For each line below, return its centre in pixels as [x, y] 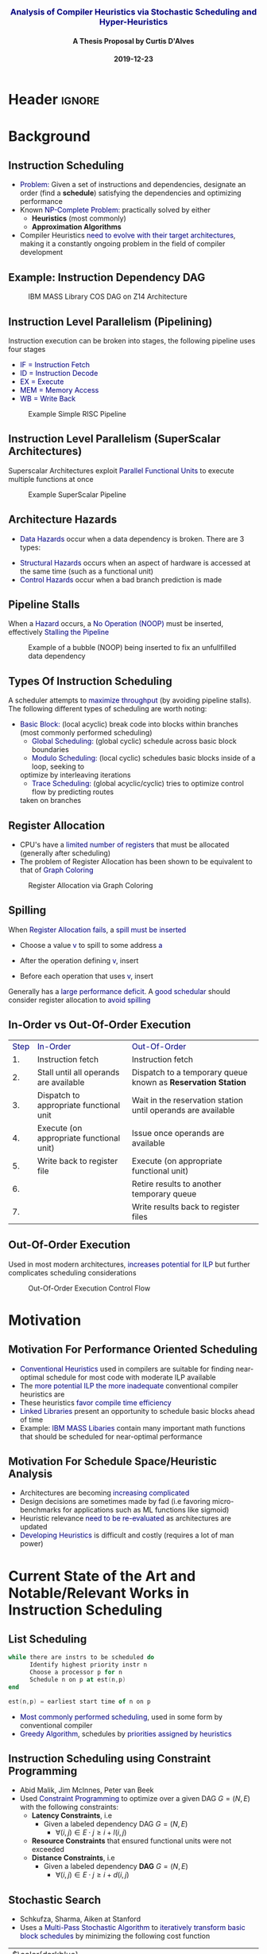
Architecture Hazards [63, 520]
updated [33, 1527]
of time [31, 1419]
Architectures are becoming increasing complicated [104, 1493]
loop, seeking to [58, 766]
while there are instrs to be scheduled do [81, 1658]
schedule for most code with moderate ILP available [131, 1377]
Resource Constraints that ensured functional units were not [132, 1841]
